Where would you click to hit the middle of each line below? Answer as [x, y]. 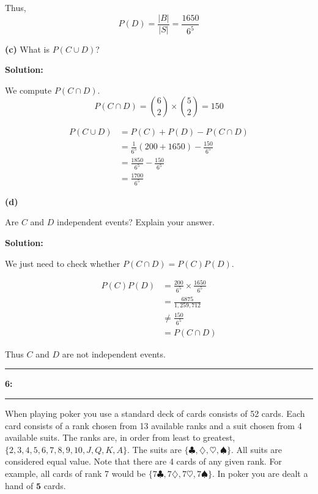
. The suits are [154, 449]
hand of [19, 485]
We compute [28, 90]
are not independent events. [114, 354]
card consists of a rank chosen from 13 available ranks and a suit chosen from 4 [153, 425]
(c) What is [28, 49]
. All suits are [256, 449]
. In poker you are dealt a [260, 473]
